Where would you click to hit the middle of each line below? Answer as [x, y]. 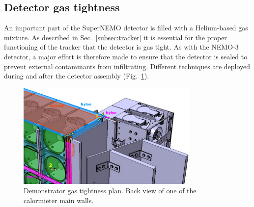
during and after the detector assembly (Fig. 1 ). [77, 76]
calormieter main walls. [59, 200]
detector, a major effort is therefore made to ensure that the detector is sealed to [126, 56]
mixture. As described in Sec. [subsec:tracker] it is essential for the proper [115, 37]
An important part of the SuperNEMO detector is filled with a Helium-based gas [126, 28]
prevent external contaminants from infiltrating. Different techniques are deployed [127, 66]
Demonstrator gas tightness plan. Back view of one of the [110, 191]
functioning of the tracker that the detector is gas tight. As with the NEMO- [120, 47]
